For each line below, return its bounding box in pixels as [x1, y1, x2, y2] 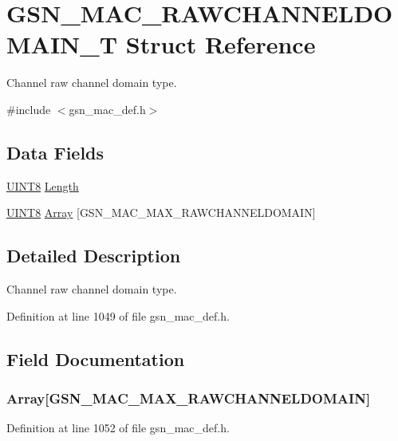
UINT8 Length [6, 177, 79, 194]
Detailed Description [6, 243, 181, 268]
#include [6, 100, 51, 117]
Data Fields [6, 140, 104, 164]
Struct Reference [125, 28, 316, 61]
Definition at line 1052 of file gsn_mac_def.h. [6, 419, 230, 436]
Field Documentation [6, 346, 185, 371]
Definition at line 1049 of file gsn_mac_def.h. [6, 307, 230, 324]
